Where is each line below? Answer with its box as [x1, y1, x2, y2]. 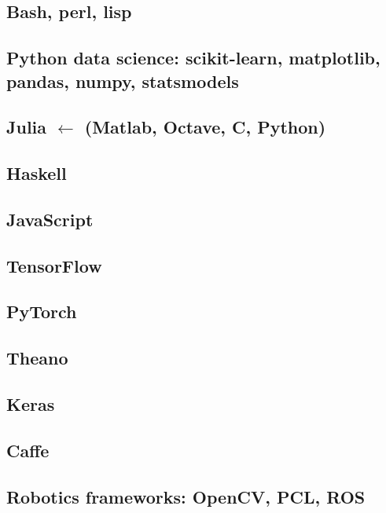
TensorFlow [6, 253, 102, 277]
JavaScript [6, 207, 94, 231]
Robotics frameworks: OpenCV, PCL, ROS [6, 484, 366, 508]
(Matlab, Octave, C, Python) [84, 115, 326, 139]
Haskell [6, 161, 67, 185]
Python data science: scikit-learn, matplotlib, [6, 46, 380, 70]
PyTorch [6, 299, 77, 324]
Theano [6, 346, 68, 370]
